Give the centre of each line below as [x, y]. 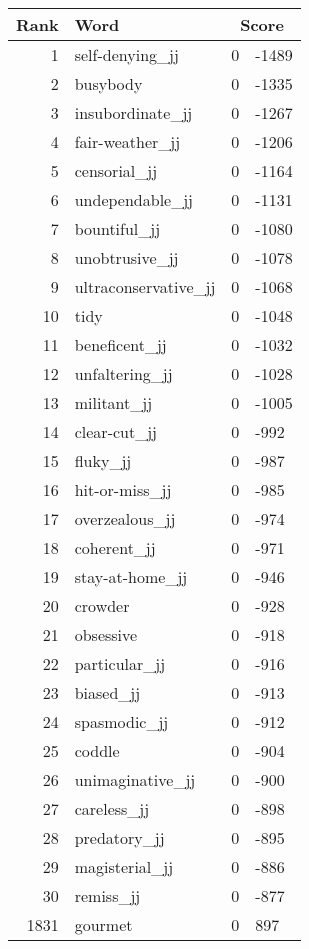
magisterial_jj [124, 866]
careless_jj [112, 808]
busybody [108, 83]
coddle [97, 750]
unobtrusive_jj [126, 257]
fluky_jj [103, 460]
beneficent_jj [120, 344]
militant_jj [113, 402]
